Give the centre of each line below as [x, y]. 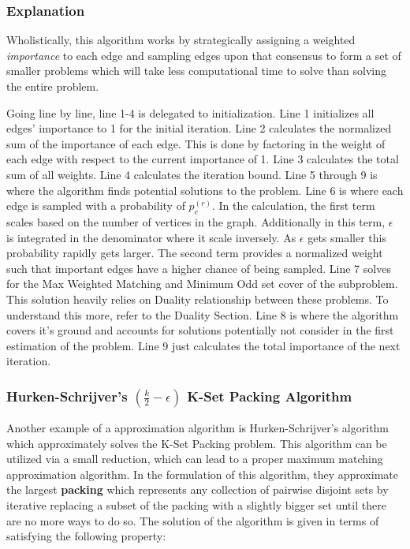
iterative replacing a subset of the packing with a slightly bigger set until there [196, 505]
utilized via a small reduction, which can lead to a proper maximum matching [195, 459]
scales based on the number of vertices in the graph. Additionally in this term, [196, 221]
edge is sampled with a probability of [96, 205]
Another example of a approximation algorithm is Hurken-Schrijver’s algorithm [198, 428]
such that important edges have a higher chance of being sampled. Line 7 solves [199, 268]
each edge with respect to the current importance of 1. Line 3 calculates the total [203, 159]
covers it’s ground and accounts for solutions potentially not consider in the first [200, 330]
